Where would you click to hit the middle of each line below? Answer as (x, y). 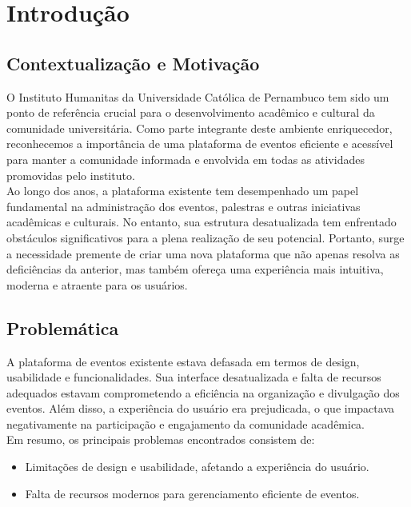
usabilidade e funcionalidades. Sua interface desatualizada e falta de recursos (194, 377)
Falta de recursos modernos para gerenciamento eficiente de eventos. (192, 493)
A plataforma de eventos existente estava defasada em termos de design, (183, 361)
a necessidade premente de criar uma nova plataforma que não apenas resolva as (203, 253)
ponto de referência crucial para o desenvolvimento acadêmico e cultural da (191, 112)
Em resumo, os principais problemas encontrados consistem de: (161, 439)
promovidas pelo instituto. (71, 175)
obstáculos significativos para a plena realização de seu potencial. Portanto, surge (205, 237)
